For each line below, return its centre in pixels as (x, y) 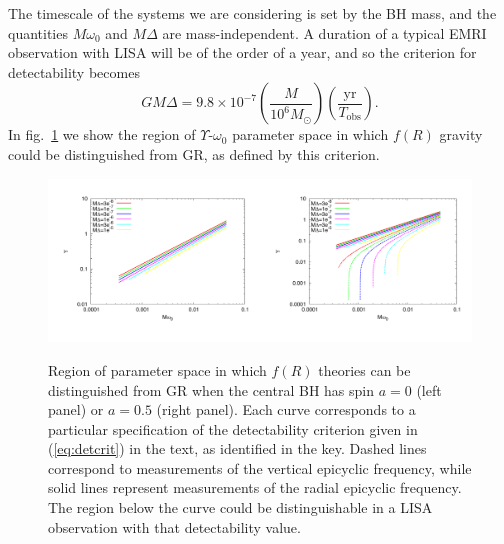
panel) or (76, 409)
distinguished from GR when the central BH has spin (211, 389)
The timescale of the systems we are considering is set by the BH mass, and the (252, 13)
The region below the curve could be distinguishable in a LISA (240, 507)
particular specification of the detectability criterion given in (233, 428)
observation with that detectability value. (174, 526)
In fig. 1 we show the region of (102, 134)
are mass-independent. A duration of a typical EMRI (324, 32)
